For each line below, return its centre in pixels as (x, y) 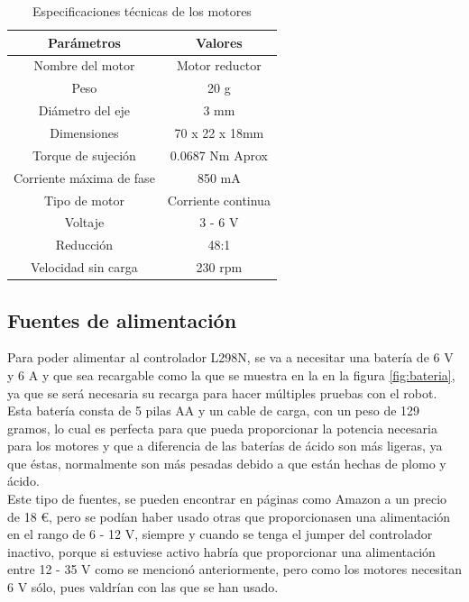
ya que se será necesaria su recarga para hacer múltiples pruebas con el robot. (222, 392)
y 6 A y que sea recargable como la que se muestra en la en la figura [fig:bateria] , (231, 374)
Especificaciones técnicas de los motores (142, 11)
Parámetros (84, 42)
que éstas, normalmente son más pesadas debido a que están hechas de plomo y (227, 463)
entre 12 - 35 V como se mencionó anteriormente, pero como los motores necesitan (234, 569)
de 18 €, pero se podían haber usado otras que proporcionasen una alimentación (229, 516)
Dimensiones (84, 132)
